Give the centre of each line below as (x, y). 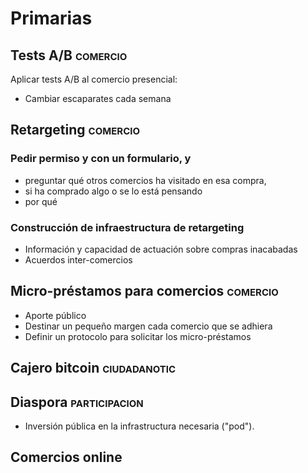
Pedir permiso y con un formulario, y (101, 159)
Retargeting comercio (75, 130)
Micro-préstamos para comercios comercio (144, 291)
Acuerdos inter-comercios (78, 259)
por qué (41, 201)
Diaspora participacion (77, 402)
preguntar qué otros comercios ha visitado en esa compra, (145, 180)
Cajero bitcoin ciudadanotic (93, 368)
